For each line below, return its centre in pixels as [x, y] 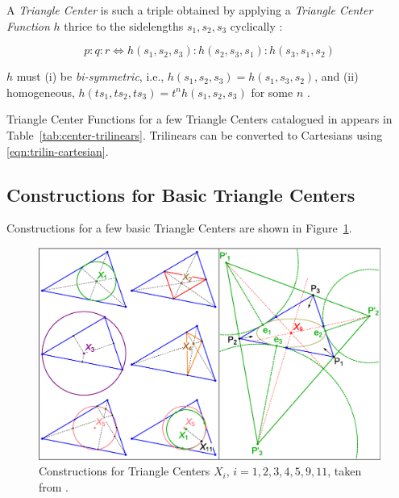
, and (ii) [337, 76]
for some [272, 92]
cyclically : [256, 25]
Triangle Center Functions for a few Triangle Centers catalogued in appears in [199, 119]
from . [54, 487]
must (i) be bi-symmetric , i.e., [90, 76]
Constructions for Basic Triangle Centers [181, 194]
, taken [345, 471]
